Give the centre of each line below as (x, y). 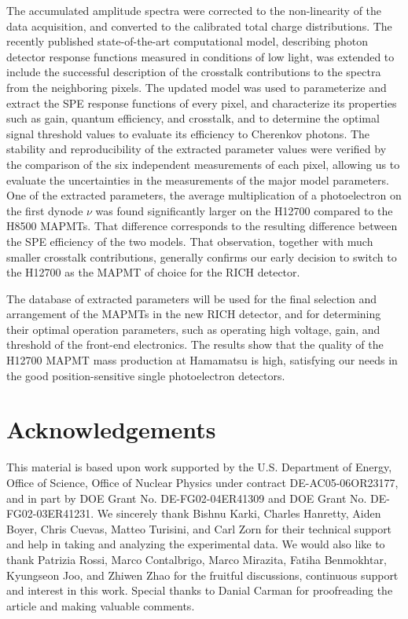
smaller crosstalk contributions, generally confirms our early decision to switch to (202, 256)
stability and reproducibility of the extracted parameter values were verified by (197, 149)
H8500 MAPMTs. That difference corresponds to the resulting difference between (202, 226)
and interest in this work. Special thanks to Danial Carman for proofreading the (200, 590)
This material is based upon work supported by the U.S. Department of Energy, (199, 467)
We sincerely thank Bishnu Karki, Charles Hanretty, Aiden (239, 513)
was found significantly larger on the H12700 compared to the (244, 210)
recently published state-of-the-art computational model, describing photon (187, 41)
